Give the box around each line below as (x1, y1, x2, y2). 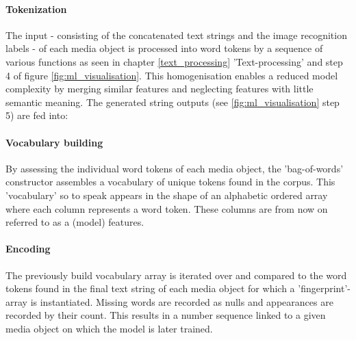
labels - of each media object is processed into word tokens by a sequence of (5, 41, 323, 55)
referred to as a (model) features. (5, 215, 144, 229)
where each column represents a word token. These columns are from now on (5, 201, 328, 215)
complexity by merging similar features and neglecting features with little (5, 81, 314, 96)
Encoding (5, 241, 51, 256)
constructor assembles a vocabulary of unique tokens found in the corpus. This (5, 174, 335, 189)
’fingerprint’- (298, 281, 351, 296)
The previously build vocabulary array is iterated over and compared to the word (5, 267, 347, 282)
